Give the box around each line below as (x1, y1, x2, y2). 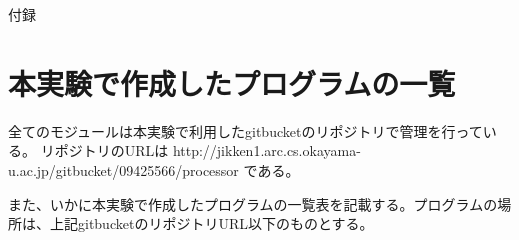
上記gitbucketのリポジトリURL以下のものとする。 (49, 213, 374, 234)
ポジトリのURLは (54, 140, 169, 161)
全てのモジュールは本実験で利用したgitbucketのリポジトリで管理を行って (8, 120, 483, 141)
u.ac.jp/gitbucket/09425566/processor (8, 159, 239, 180)
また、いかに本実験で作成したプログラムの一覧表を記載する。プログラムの (8, 193, 498, 214)
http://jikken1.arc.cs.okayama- (172, 140, 361, 161)
